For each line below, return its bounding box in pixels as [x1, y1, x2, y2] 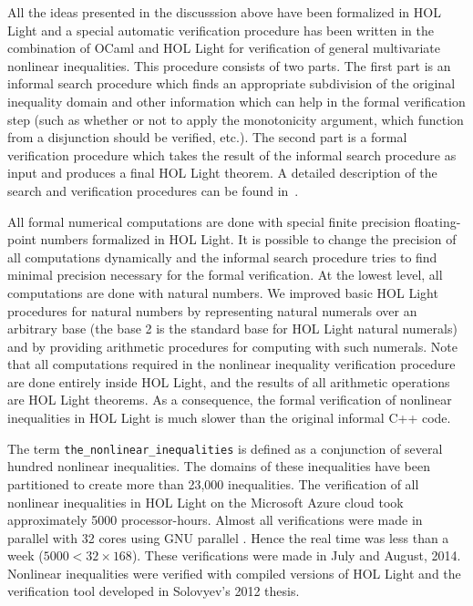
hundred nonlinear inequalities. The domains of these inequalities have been [7, 457, 430, 476]
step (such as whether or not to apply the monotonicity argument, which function [7, 109, 464, 128]
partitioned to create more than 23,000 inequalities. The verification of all [7, 474, 419, 493]
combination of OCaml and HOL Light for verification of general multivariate [7, 38, 441, 57]
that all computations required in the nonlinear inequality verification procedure [7, 354, 456, 374]
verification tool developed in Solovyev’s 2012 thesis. [7, 581, 300, 601]
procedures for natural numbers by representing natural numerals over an [7, 301, 417, 320]
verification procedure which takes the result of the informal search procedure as [7, 145, 457, 164]
